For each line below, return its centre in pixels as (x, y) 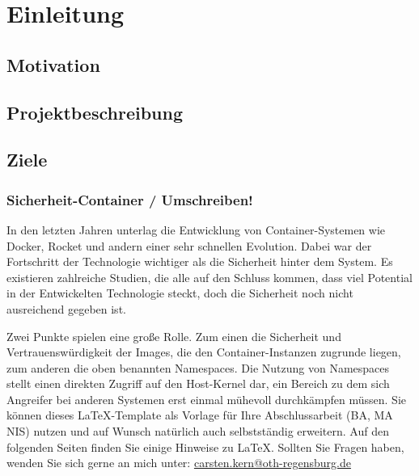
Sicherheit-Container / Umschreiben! (130, 199)
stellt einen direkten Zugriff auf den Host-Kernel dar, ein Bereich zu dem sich (198, 383)
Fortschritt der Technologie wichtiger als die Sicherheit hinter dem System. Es (200, 261)
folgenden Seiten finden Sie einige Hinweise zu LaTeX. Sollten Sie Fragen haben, (205, 447)
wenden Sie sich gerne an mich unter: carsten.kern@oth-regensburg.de (179, 463)
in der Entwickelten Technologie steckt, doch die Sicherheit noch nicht (180, 293)
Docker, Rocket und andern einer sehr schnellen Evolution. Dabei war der (189, 245)
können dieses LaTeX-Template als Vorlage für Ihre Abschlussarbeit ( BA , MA (200, 415)
